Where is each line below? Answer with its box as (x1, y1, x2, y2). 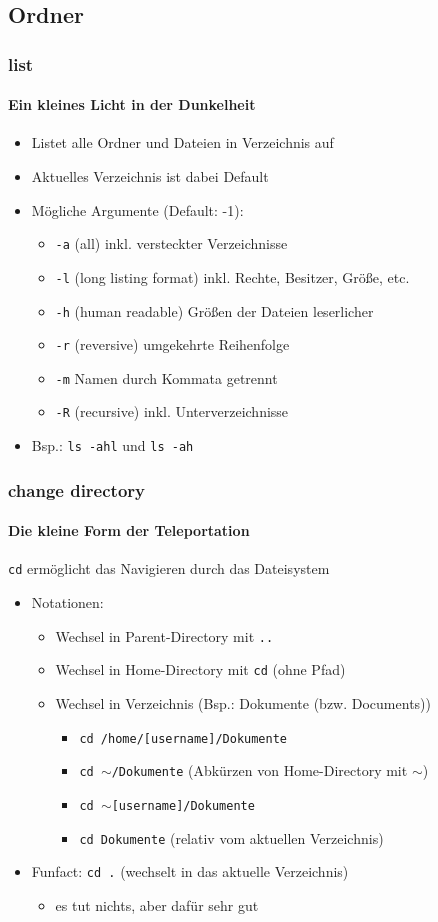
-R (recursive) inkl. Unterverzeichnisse (55, 401, 289, 422)
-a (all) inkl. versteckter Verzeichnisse (55, 233, 288, 254)
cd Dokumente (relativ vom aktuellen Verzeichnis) (79, 827, 384, 848)
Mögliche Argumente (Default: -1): (31, 199, 244, 220)
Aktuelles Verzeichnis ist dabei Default (31, 166, 269, 187)
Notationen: (31, 592, 104, 613)
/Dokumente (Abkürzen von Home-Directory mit (111, 760, 408, 781)
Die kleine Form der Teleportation (8, 520, 250, 541)
